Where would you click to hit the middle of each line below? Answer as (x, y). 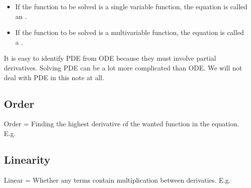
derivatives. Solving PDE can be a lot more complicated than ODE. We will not (123, 67)
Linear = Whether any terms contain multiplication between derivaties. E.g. (117, 179)
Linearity (27, 159)
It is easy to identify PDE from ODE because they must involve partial (110, 58)
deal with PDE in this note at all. (54, 77)
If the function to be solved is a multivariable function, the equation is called (130, 32)
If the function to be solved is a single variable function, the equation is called (131, 6)
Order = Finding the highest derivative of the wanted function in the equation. (122, 124)
